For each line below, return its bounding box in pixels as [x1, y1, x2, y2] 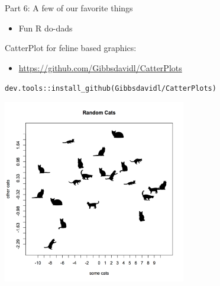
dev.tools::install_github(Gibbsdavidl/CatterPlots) [5, 84, 216, 93]
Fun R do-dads [18, 21, 73, 34]
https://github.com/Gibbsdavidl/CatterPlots [18, 61, 182, 74]
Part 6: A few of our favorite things [5, 2, 133, 14]
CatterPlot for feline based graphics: [5, 42, 137, 54]
